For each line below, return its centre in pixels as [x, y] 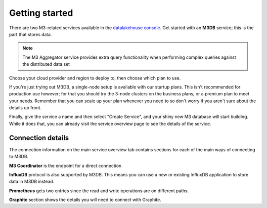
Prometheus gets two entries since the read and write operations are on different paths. [99, 191]
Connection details [39, 138]
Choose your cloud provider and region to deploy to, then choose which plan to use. [95, 78]
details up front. [25, 108]
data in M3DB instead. [32, 182]
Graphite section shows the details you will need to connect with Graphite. [85, 200]
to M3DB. [19, 157]
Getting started [41, 13]
